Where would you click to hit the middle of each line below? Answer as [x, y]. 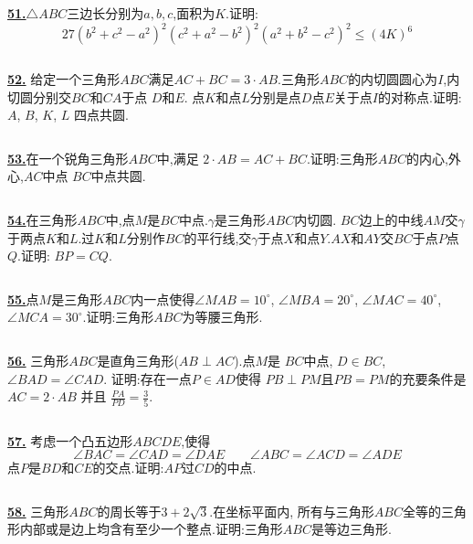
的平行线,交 [218, 237]
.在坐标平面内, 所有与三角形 [292, 511]
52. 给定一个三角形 [64, 79]
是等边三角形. [351, 529]
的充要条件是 [428, 378]
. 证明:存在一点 [147, 378]
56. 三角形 [38, 361]
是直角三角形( [138, 361]
